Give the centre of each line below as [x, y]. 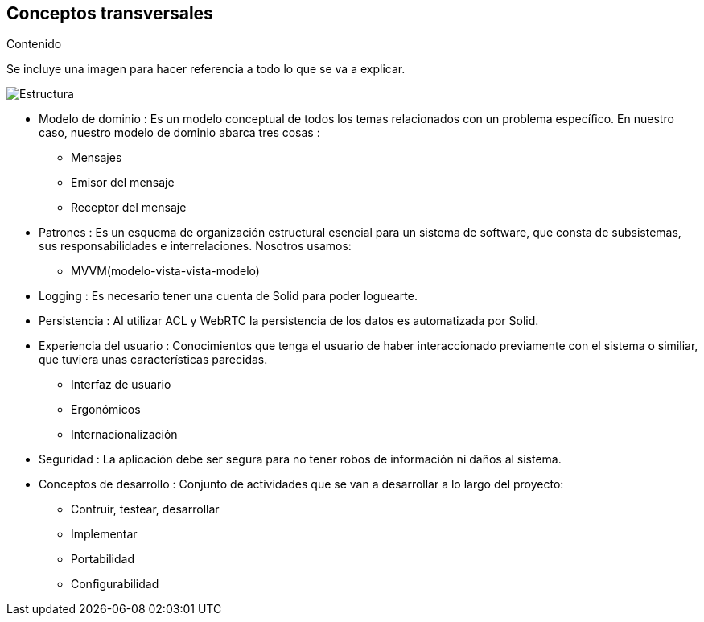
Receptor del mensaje [129, 208]
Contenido [34, 44]
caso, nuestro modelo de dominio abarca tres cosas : [179, 133]
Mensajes [97, 158]
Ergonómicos [106, 410]
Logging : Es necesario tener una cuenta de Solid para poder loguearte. [228, 296]
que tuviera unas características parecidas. [153, 360]
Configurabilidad [115, 584]
